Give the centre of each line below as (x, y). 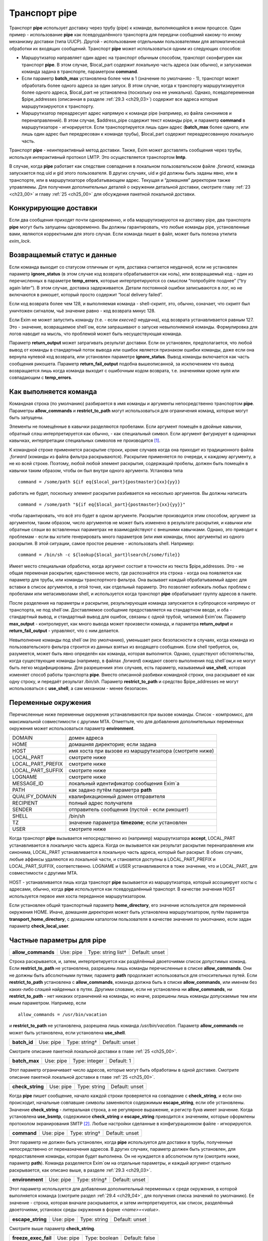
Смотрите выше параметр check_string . (52, 1228)
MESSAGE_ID (28, 783)
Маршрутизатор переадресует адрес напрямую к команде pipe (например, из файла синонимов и (127, 113)
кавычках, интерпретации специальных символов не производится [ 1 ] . (85, 441)
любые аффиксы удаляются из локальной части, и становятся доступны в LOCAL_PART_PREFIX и (112, 859)
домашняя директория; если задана (113, 745)
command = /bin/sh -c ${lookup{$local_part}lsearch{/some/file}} (99, 555)
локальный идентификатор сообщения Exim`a (124, 783)
